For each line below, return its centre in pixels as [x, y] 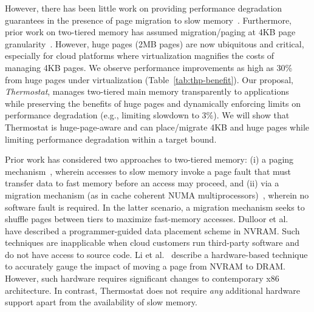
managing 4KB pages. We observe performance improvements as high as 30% [149, 67]
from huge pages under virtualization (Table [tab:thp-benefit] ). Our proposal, [149, 79]
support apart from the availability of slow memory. [101, 302]
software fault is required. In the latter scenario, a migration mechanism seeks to [155, 207]
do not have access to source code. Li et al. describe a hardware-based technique [156, 254]
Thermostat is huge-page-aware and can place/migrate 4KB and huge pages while [157, 127]
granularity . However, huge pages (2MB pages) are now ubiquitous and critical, [155, 43]
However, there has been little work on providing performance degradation [144, 8]
